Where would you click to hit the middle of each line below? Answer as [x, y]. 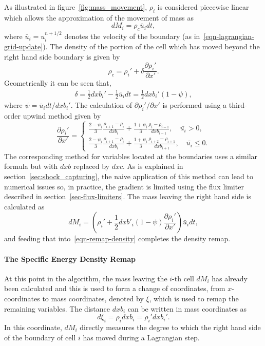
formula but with [31, 166]
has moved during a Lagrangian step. [141, 337]
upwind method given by [62, 116]
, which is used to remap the [194, 298]
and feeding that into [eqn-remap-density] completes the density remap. [117, 238]
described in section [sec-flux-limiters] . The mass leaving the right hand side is [128, 196]
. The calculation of [101, 105]
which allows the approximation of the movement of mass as [99, 17]
